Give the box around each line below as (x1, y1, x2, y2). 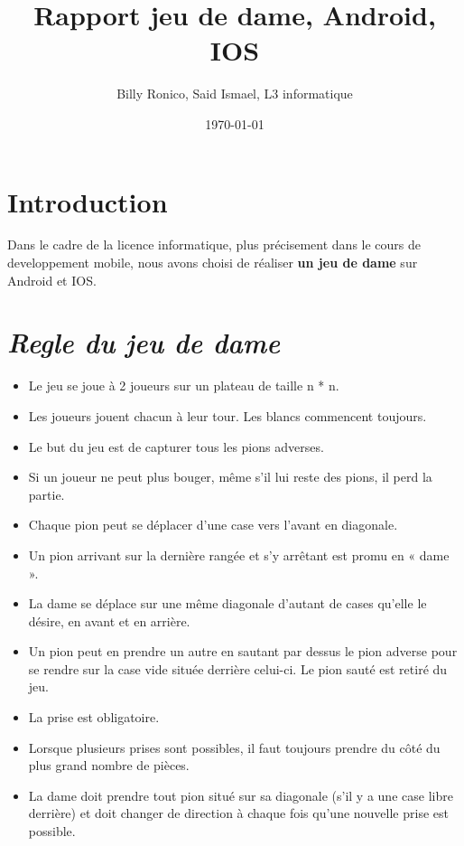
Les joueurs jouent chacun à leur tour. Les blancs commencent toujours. (28, 406, 427, 425)
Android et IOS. (7, 270, 97, 289)
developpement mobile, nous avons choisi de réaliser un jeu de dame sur (7, 253, 418, 272)
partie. (28, 484, 65, 503)
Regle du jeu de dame (7, 324, 281, 362)
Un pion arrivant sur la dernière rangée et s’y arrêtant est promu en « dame (28, 545, 450, 564)
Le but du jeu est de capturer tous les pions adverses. (28, 437, 324, 456)
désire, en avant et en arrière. (28, 611, 190, 630)
